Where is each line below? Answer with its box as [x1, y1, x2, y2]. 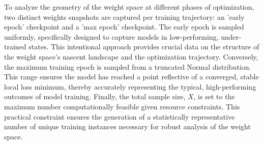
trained [4, 41, 26, 52]
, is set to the [193, 91, 235, 102]
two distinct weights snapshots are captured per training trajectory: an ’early [4, 11, 245, 22]
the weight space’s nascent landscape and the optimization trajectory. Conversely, [4, 51, 258, 62]
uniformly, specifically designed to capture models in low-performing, [4, 31, 219, 42]
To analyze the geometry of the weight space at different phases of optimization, [4, 2, 254, 12]
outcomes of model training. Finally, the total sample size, [4, 91, 186, 102]
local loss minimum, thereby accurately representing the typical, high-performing [4, 81, 256, 92]
